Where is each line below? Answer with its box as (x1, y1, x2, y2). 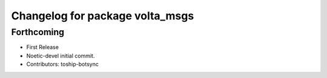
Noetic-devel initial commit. (26, 52, 95, 59)
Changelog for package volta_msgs (11, 9, 194, 22)
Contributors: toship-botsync (26, 60, 99, 68)
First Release (26, 44, 59, 51)
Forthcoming (11, 27, 65, 37)
